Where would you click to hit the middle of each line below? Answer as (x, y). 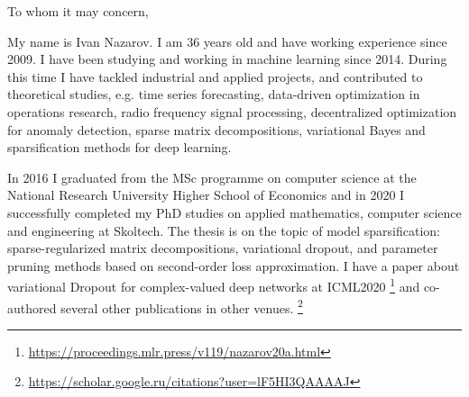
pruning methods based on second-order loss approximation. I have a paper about (234, 265)
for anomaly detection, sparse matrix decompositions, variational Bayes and (216, 129)
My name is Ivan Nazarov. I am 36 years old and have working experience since (227, 41)
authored (32, 307)
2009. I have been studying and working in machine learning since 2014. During (227, 59)
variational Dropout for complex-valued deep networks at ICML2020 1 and (214, 285)
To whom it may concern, (78, 11)
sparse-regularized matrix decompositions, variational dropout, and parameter (223, 248)
